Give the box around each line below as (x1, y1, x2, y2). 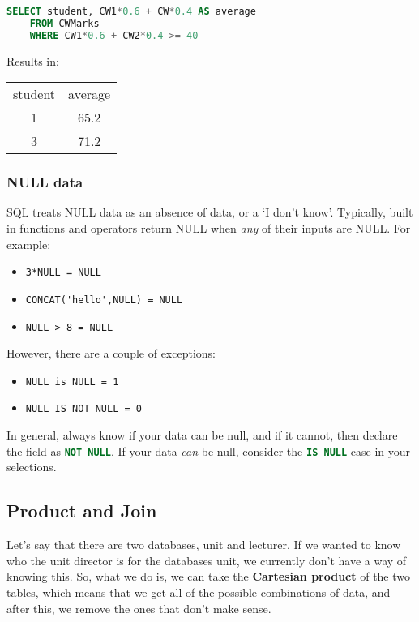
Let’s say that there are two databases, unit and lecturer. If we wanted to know (6, 536, 401, 553)
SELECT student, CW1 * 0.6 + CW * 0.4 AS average (6, 6, 256, 17)
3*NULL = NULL (25, 267, 101, 279)
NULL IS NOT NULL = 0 (25, 403, 142, 415)
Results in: (6, 52, 59, 69)
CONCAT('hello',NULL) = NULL (25, 294, 183, 306)
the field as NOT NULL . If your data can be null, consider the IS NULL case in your (6, 442, 410, 459)
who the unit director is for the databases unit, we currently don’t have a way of (6, 551, 407, 568)
